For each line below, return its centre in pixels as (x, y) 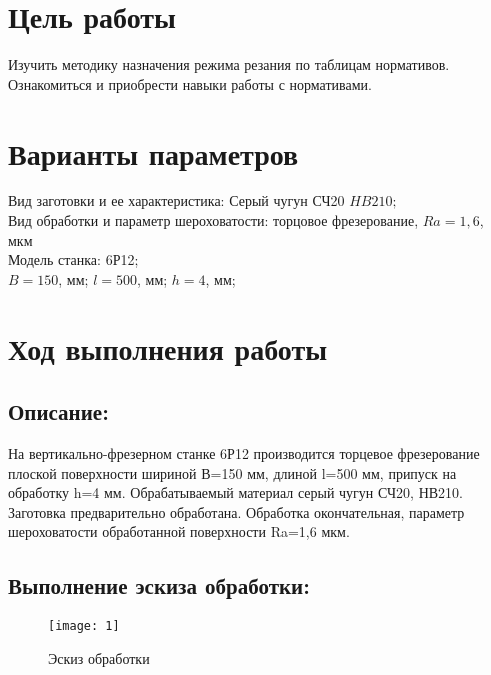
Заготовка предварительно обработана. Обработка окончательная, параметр (236, 511)
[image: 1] (84, 626)
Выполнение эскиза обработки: (159, 585)
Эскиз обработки (99, 657)
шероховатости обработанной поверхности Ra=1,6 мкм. (179, 531)
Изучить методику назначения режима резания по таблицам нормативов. (229, 64)
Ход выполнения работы (168, 347)
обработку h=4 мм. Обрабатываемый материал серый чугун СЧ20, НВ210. (235, 492)
